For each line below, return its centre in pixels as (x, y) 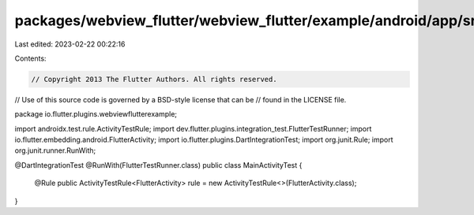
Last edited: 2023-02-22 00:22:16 (70, 44)
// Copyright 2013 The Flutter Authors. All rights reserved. (154, 79)
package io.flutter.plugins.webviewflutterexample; (96, 114)
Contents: (30, 58)
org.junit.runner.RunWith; (55, 150)
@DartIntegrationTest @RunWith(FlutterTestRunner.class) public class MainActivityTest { (158, 165)
